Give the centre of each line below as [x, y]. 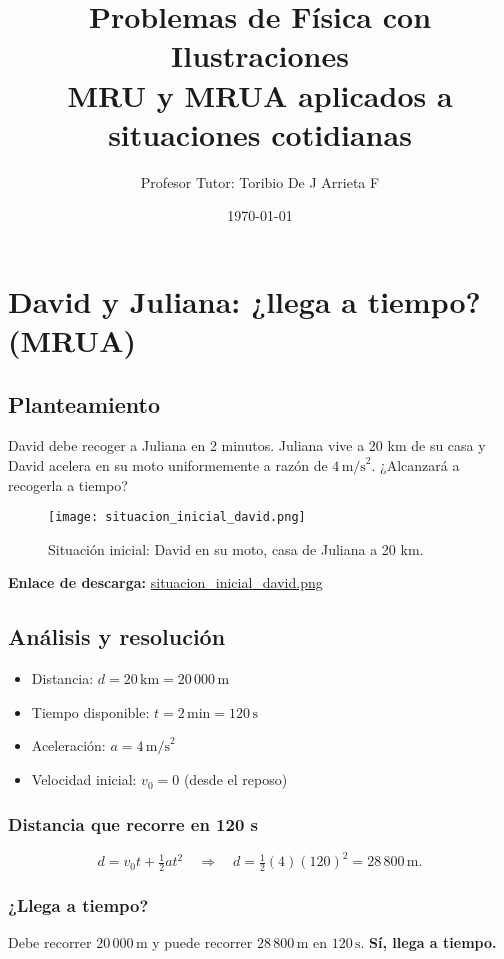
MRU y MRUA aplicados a [260, 94]
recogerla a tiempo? [68, 484]
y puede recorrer [202, 942]
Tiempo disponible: [90, 711]
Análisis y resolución [117, 636]
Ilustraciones [260, 55]
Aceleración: [68, 745]
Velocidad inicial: [84, 779]
